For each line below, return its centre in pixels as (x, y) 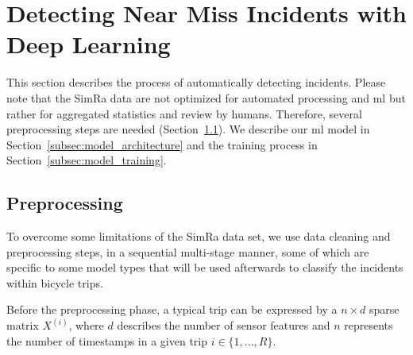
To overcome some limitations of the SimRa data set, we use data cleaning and (199, 236)
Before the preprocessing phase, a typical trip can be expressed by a (172, 309)
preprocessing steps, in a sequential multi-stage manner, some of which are (188, 251)
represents (369, 325)
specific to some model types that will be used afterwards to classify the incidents (205, 267)
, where (86, 325)
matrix (23, 325)
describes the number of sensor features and (224, 325)
